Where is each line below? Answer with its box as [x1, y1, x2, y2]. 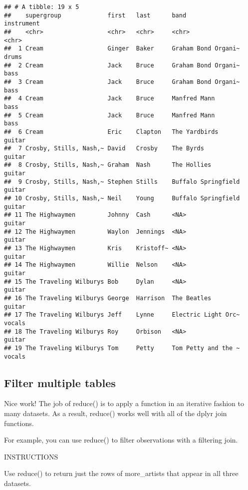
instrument [4, 20, 40, 27]
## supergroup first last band [4, 11, 187, 19]
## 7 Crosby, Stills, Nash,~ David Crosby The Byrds [4, 145, 204, 152]
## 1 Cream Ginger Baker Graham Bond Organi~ [4, 45, 240, 52]
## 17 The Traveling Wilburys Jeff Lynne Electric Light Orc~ [4, 311, 240, 319]
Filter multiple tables [4, 375, 116, 390]
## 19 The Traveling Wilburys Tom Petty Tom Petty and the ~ [4, 344, 240, 352]
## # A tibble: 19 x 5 [4, 3, 79, 10]
